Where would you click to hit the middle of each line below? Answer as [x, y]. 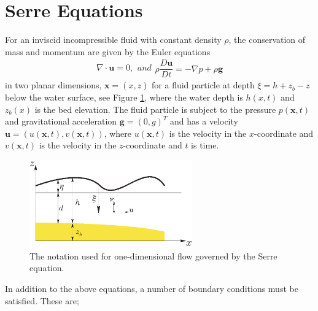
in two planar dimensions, [53, 85]
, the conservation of [267, 40]
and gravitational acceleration [61, 121]
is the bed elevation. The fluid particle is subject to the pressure [155, 109]
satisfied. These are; [42, 300]
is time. [205, 145]
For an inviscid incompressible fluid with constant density [113, 40]
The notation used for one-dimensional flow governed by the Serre [153, 255]
